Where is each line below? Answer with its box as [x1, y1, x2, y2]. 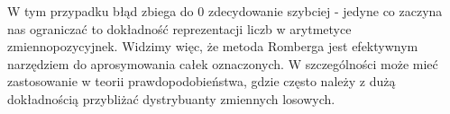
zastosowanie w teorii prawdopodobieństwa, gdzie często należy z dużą [7, 72, 396, 91]
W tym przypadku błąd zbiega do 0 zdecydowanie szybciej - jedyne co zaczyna [7, 2, 443, 20]
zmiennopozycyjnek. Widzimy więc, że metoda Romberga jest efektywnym [7, 37, 418, 56]
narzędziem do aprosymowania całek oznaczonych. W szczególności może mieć [7, 54, 438, 73]
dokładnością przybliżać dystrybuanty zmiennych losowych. [7, 89, 335, 108]
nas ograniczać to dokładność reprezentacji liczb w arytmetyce [7, 19, 352, 38]
